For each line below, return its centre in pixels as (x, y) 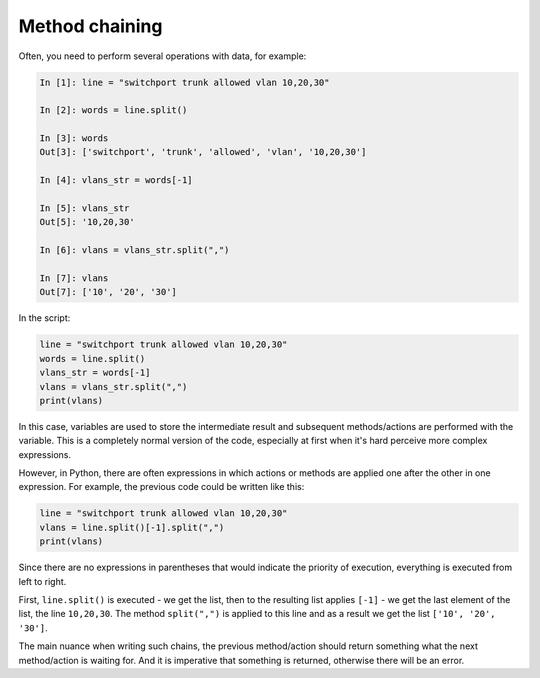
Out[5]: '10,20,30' (87, 222)
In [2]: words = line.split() (113, 110)
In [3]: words (74, 138)
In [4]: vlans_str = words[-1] (116, 180)
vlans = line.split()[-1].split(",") (132, 527)
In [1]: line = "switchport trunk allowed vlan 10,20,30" (184, 82)
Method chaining (90, 26)
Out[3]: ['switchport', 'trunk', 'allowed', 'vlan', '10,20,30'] (203, 152)
